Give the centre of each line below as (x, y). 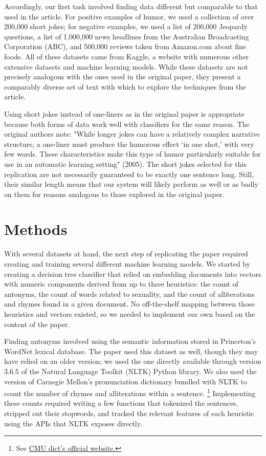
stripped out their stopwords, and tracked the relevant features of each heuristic (129, 413)
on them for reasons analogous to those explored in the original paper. (114, 194)
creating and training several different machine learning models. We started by (127, 264)
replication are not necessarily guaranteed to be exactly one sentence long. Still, (129, 174)
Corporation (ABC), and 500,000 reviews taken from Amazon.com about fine (125, 46)
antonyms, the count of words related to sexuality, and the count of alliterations (129, 294)
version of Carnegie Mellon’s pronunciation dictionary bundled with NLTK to (126, 381)
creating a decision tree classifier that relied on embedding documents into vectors (133, 274)
